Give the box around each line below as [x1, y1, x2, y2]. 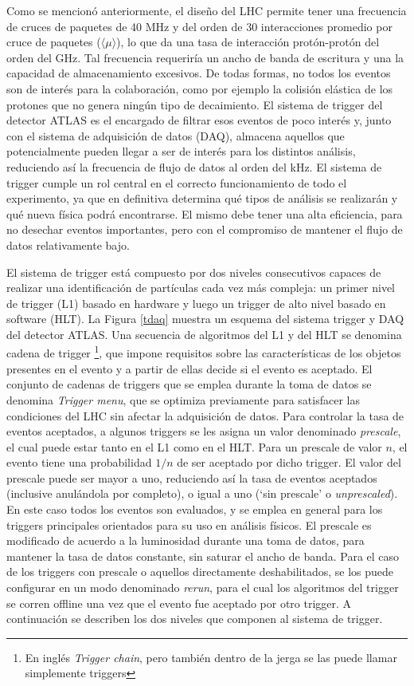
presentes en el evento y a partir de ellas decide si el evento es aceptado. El [6, 360, 373, 377]
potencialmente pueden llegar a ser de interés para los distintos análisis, [6, 143, 356, 160]
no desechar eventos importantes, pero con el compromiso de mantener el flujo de [6, 221, 403, 238]
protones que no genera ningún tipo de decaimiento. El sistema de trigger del [6, 96, 383, 112]
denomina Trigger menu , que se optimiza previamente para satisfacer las [6, 391, 360, 408]
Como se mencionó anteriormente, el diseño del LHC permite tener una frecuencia [6, 2, 407, 18]
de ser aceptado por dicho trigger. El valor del [177, 454, 401, 471]
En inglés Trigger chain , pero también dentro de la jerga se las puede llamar [25, 649, 397, 665]
